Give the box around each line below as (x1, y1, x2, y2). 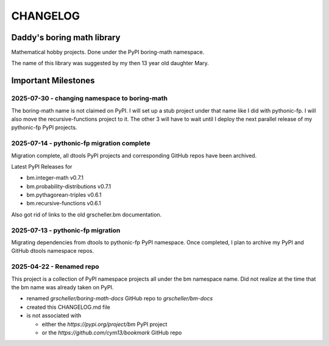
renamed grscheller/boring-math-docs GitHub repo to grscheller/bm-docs (26, 295, 213, 302)
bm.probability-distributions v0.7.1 (26, 183, 111, 190)
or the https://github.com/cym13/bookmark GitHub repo (41, 329, 182, 336)
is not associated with (26, 312, 82, 319)
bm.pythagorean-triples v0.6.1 (26, 191, 102, 199)
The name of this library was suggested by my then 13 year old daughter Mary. (11, 60, 210, 67)
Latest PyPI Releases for (11, 163, 73, 170)
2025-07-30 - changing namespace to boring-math (11, 94, 168, 103)
